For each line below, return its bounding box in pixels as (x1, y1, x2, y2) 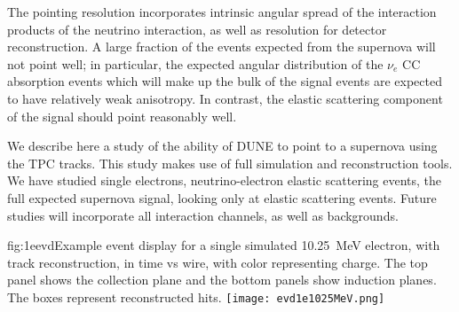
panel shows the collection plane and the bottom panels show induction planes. (7, 270, 437, 289)
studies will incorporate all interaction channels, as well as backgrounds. (7, 206, 399, 224)
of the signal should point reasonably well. (7, 106, 237, 125)
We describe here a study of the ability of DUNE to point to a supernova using (7, 136, 438, 155)
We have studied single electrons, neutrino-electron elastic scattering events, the (7, 171, 442, 190)
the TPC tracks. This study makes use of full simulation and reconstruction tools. (7, 153, 453, 172)
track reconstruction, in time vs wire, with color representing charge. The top (7, 253, 428, 271)
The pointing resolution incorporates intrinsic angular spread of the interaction (7, 3, 437, 20)
